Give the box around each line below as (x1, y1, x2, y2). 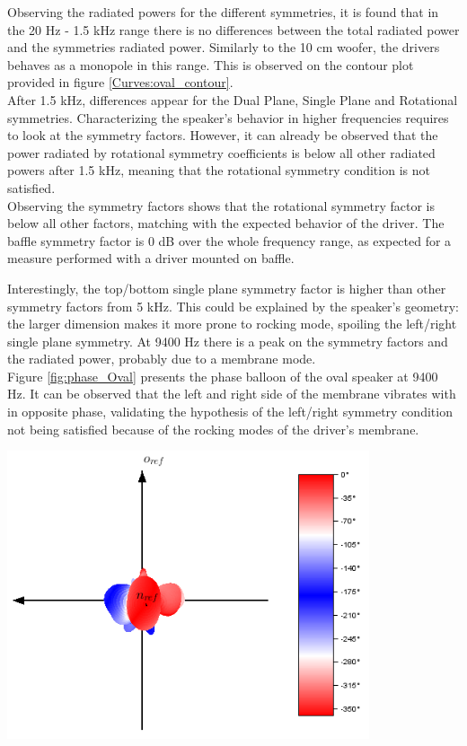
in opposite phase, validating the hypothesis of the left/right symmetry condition (7, 402, 453, 421)
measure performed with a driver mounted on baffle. (7, 249, 295, 268)
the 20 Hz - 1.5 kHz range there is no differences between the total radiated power (7, 20, 460, 39)
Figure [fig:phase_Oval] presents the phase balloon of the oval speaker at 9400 (7, 366, 438, 385)
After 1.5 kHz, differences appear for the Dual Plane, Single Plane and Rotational (7, 90, 458, 109)
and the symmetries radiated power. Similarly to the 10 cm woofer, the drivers (7, 38, 440, 57)
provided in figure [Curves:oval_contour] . (7, 73, 233, 92)
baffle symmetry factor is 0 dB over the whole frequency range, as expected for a (7, 231, 452, 250)
